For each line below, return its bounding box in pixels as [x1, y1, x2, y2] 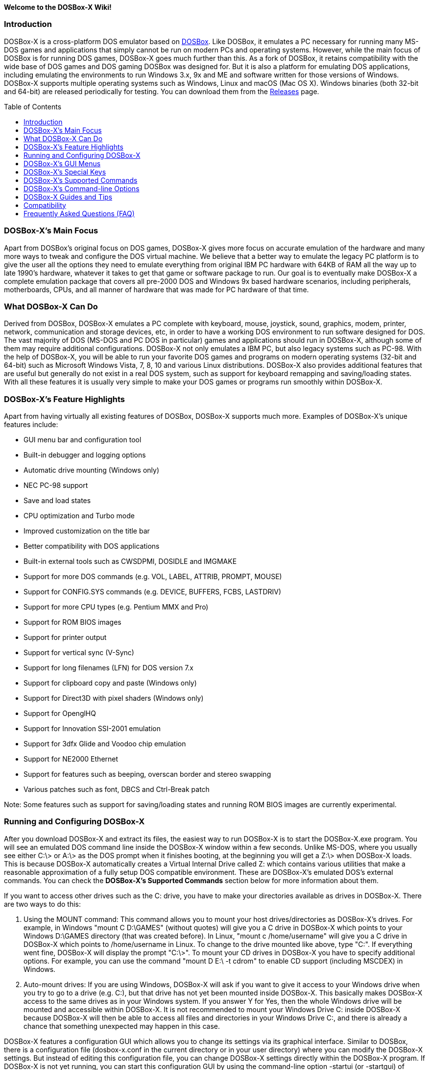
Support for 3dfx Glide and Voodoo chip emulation [24, 739, 186, 748]
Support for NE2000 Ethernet [24, 755, 119, 763]
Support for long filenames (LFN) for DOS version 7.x [24, 663, 194, 672]
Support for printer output [24, 633, 107, 641]
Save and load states [24, 496, 91, 505]
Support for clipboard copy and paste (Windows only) [24, 679, 197, 687]
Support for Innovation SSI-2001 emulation [24, 724, 161, 733]
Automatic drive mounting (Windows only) [24, 466, 160, 474]
